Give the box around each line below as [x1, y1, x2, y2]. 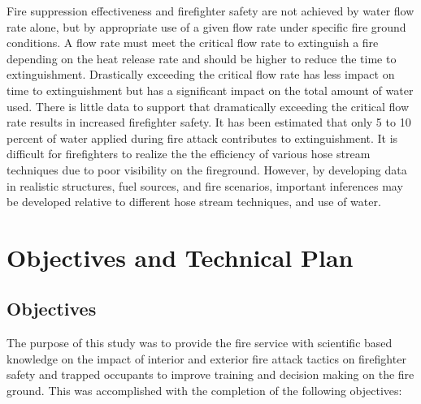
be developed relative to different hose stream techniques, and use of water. [7, 193, 381, 210]
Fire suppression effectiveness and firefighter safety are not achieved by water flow [7, 2, 414, 19]
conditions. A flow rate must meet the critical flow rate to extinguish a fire [7, 34, 379, 51]
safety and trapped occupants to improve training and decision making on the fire [7, 366, 414, 383]
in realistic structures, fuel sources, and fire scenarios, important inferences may [7, 177, 403, 194]
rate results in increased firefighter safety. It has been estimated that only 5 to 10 [7, 114, 411, 131]
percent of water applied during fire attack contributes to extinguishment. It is [7, 129, 398, 146]
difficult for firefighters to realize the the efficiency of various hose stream [7, 145, 371, 162]
